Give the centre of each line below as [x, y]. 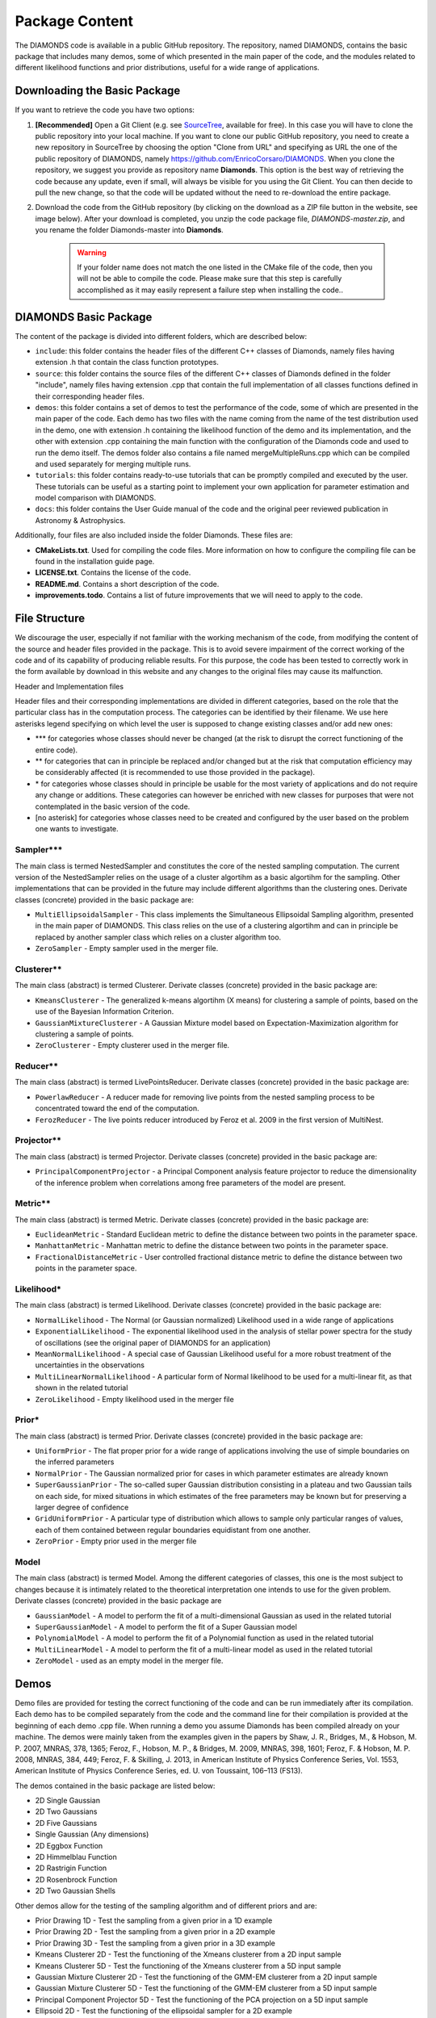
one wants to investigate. [77, 829]
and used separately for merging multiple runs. [113, 463]
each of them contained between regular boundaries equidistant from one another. [173, 1530]
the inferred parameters [75, 1462]
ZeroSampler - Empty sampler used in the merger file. [127, 948]
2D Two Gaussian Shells [75, 1891]
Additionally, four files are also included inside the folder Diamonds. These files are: [154, 535]
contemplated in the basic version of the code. [113, 806]
